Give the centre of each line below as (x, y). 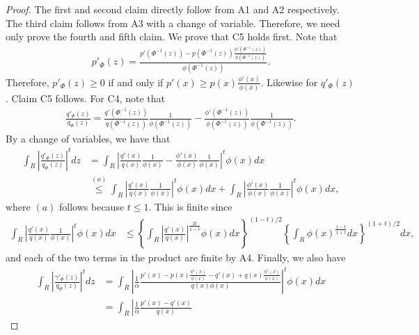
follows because (92, 206)
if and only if (136, 82)
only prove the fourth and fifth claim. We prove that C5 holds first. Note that (172, 36)
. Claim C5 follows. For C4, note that (85, 98)
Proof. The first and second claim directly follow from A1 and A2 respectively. (173, 9)
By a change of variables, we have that (88, 138)
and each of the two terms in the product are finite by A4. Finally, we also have (176, 258)
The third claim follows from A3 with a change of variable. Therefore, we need (173, 23)
